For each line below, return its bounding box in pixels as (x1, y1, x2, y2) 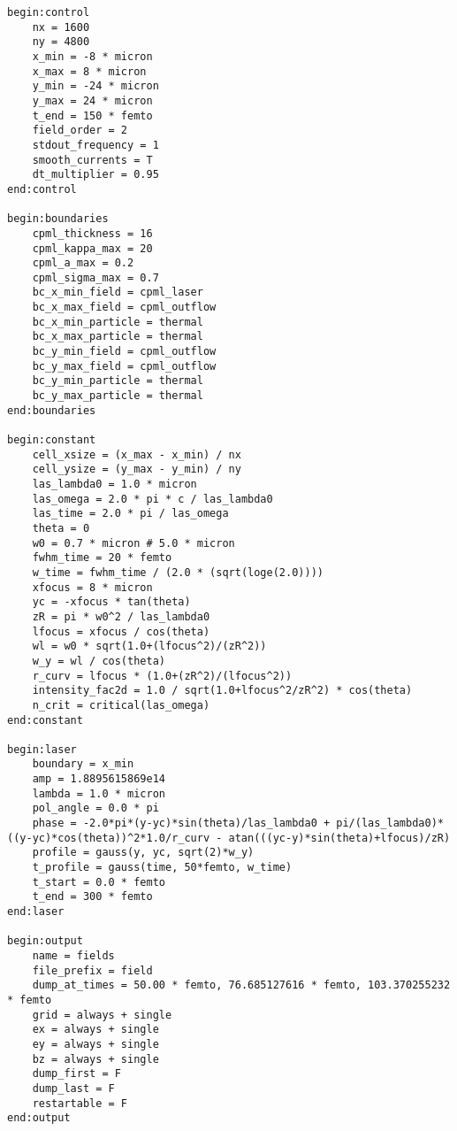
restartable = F (32, 1096, 128, 1110)
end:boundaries (7, 404, 96, 417)
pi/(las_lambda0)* (336, 817, 444, 830)
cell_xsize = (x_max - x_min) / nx (32, 448, 241, 461)
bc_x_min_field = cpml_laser (32, 286, 203, 299)
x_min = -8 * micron (32, 50, 153, 63)
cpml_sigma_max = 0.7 (32, 271, 159, 284)
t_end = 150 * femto (32, 109, 153, 122)
